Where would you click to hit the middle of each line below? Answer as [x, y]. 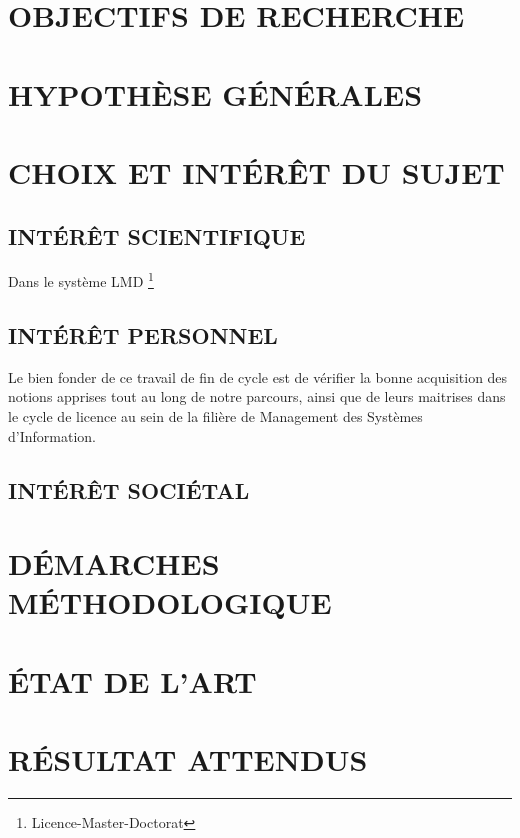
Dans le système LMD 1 [81, 279]
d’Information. [52, 435]
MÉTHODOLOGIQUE [170, 602]
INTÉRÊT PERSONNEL [143, 334]
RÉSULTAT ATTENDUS [188, 759]
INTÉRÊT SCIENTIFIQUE [157, 235]
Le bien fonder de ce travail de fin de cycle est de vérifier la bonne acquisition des [258, 376]
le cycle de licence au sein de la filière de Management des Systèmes [215, 415]
